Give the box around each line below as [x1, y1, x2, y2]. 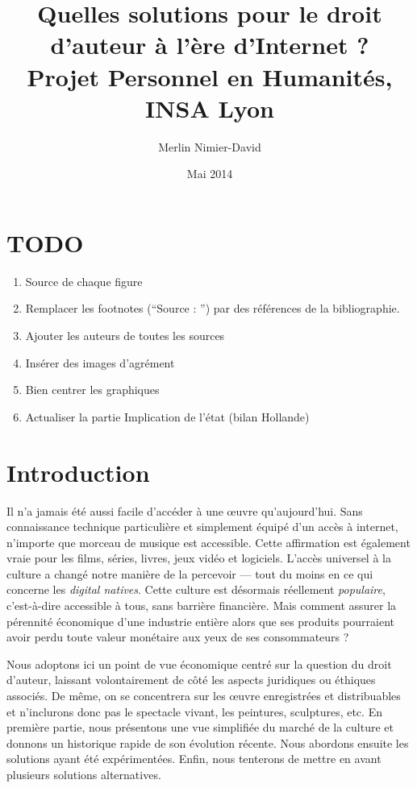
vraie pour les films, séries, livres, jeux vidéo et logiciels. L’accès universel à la [6, 550, 391, 566]
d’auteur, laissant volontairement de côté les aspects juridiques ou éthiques [6, 671, 376, 688]
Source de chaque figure [25, 272, 143, 289]
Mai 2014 [186, 165, 233, 182]
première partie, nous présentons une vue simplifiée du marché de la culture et [6, 719, 394, 736]
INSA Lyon [145, 91, 274, 124]
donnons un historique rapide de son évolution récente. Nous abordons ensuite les [6, 734, 409, 751]
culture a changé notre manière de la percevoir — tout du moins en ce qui [6, 565, 373, 582]
